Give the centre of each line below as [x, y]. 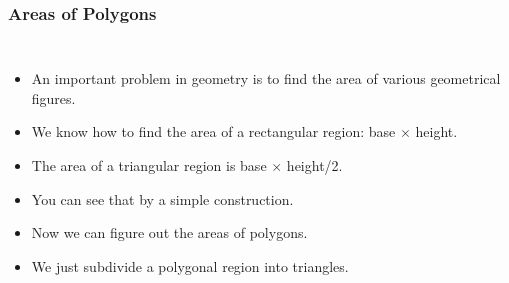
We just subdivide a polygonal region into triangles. [190, 265]
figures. [53, 97]
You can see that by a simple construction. [162, 198]
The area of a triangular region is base [149, 165]
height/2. [314, 165]
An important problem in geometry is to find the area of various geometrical [266, 78]
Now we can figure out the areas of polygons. [169, 232]
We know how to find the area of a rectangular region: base [213, 131]
